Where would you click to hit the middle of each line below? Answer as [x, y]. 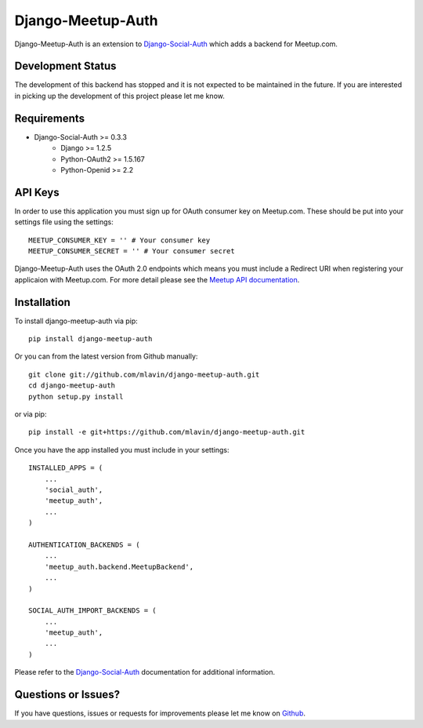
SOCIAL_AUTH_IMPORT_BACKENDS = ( [92, 611]
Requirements [50, 118]
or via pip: [31, 414]
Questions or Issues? [67, 695]
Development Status [65, 66]
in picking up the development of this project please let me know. [119, 96]
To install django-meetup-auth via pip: [76, 321]
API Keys [37, 192]
